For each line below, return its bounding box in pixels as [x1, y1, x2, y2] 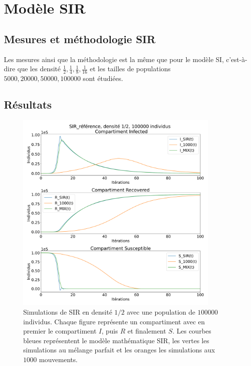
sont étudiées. [83, 73, 123, 83]
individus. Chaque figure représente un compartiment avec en [23, 316, 205, 326]
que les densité [17, 64, 61, 74]
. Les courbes [172, 326, 211, 336]
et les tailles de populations [89, 64, 171, 74]
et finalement [127, 326, 166, 336]
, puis [102, 326, 118, 336]
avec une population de [127, 306, 195, 317]
